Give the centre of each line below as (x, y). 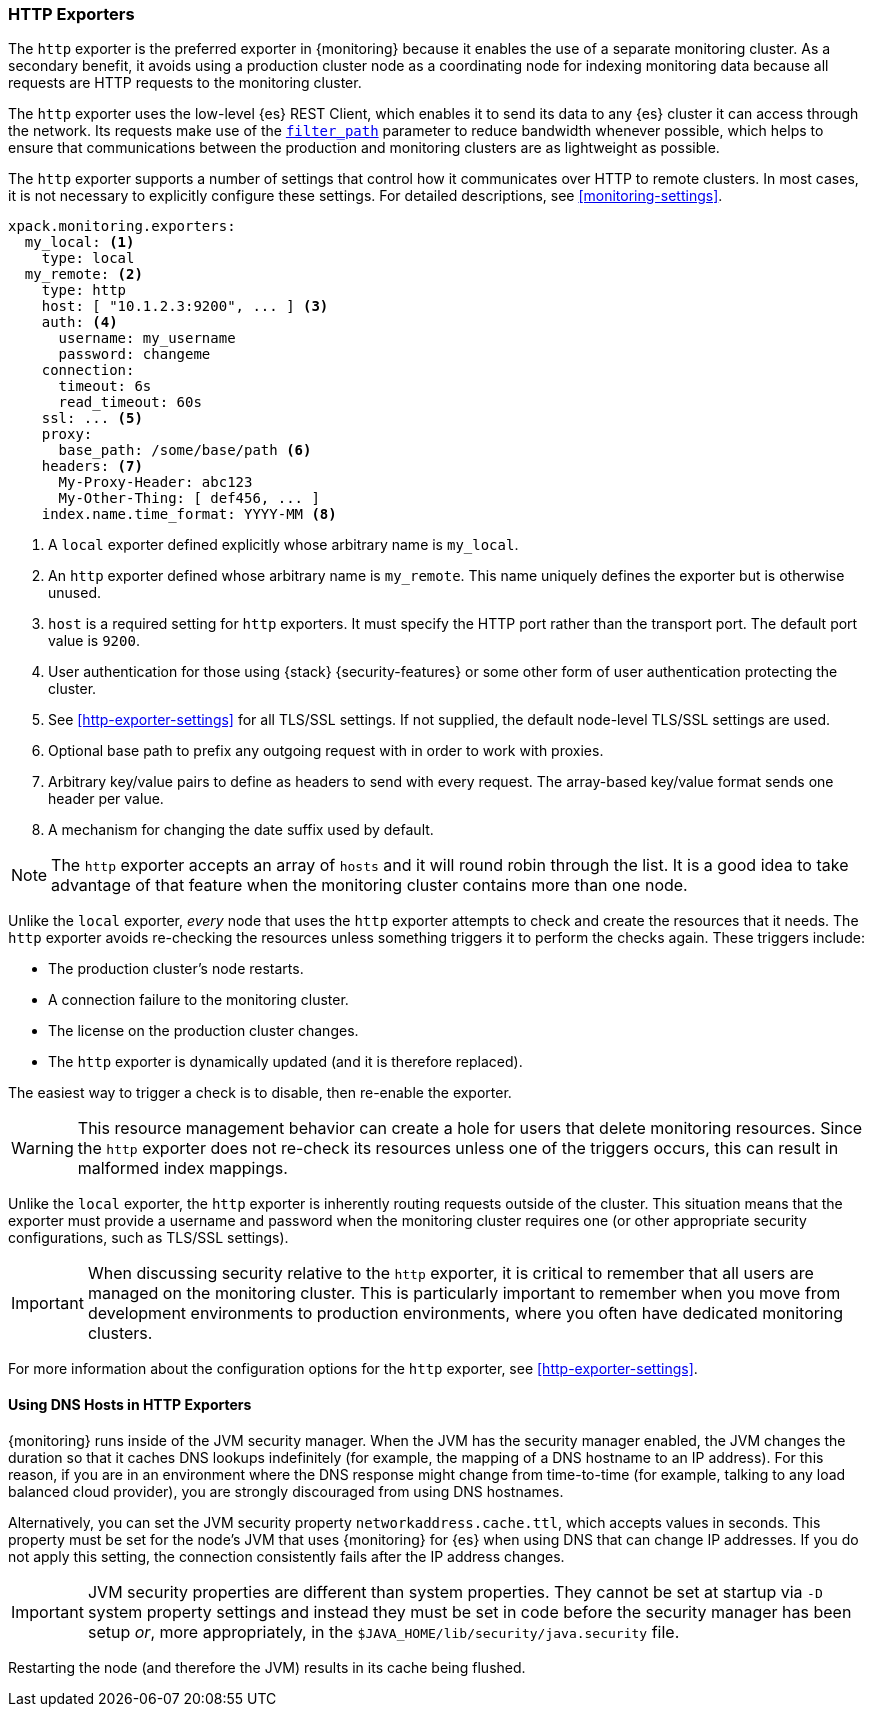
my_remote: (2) (83, 274)
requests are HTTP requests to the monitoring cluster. (185, 83)
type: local (88, 258)
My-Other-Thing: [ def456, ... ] (189, 498)
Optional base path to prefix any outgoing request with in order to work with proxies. (326, 751)
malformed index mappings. (182, 1168)
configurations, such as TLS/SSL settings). (148, 1238)
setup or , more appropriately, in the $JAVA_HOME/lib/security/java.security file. (383, 1631)
